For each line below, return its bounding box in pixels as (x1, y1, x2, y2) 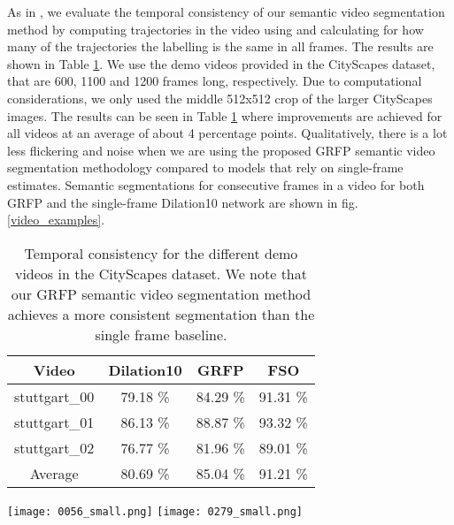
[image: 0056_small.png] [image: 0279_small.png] (7, 505, 303, 518)
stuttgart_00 (14, 385, 95, 407)
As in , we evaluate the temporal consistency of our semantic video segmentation (7, 3, 445, 20)
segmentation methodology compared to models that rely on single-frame (7, 158, 404, 177)
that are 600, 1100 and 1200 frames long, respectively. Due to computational (7, 72, 422, 90)
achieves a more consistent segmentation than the (7, 303, 315, 324)
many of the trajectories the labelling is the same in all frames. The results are (7, 37, 434, 56)
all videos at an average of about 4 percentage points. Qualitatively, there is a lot (7, 124, 448, 142)
